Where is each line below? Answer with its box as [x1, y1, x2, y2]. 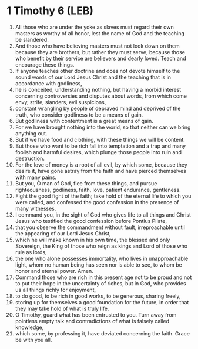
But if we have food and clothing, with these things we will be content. [15, 136, 186, 143]
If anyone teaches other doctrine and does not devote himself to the [15, 67, 180, 74]
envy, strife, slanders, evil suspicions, [15, 98, 106, 105]
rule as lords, [15, 248, 47, 255]
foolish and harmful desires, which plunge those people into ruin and [15, 148, 182, 155]
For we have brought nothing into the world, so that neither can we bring [15, 124, 191, 131]
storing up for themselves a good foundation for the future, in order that [15, 298, 189, 305]
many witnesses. [15, 205, 56, 212]
